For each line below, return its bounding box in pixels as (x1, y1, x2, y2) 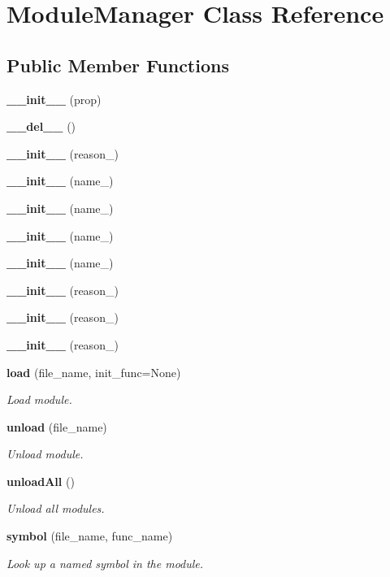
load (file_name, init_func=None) (6, 363, 181, 380)
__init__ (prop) (6, 90, 102, 107)
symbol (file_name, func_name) (6, 527, 173, 544)
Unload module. (6, 445, 84, 462)
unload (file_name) (6, 418, 107, 435)
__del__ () (6, 118, 76, 135)
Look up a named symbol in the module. (6, 554, 204, 571)
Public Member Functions (6, 52, 229, 77)
